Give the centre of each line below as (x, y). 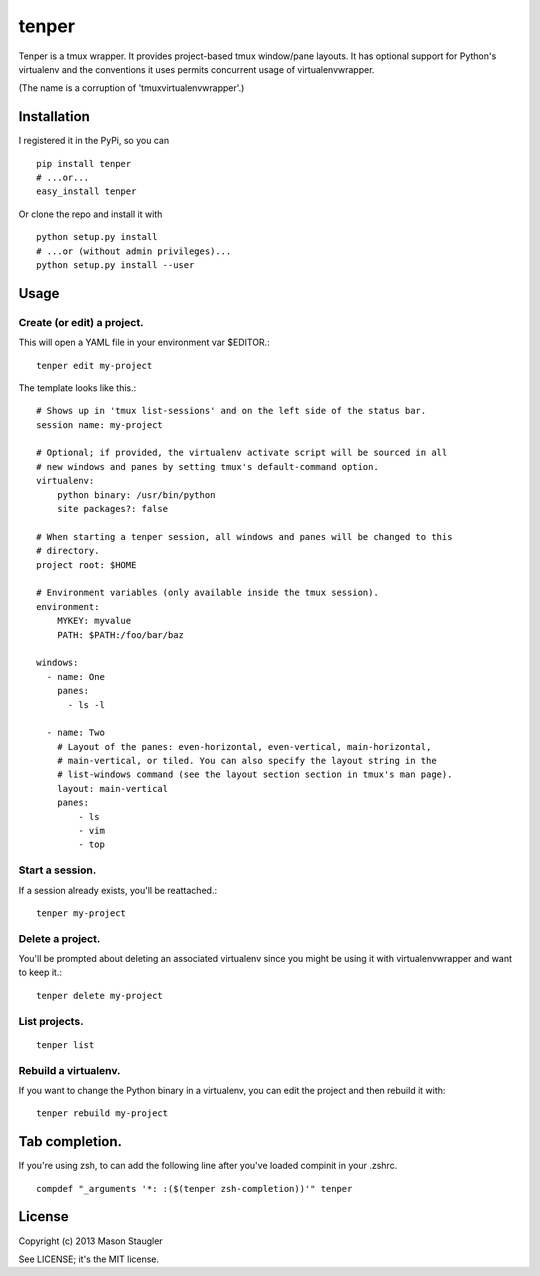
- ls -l (86, 704)
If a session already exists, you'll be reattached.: (118, 890)
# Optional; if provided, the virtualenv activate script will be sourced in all (242, 453)
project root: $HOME (86, 564)
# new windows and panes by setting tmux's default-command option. (207, 466)
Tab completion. (70, 1141)
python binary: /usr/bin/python (136, 494)
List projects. (51, 1021)
